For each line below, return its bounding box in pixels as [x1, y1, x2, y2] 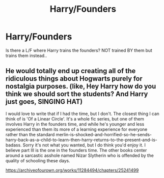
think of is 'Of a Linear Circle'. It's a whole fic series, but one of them [5, 116, 144, 121]
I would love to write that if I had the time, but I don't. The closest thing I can [5, 111, 160, 117]
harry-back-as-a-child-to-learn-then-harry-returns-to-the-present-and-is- [5, 137, 158, 143]
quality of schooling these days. [5, 157, 70, 163]
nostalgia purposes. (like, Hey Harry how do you [5, 82, 156, 90]
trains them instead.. [5, 53, 47, 59]
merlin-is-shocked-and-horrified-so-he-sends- [55, 131, 152, 137]
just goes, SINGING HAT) [5, 97, 83, 106]
